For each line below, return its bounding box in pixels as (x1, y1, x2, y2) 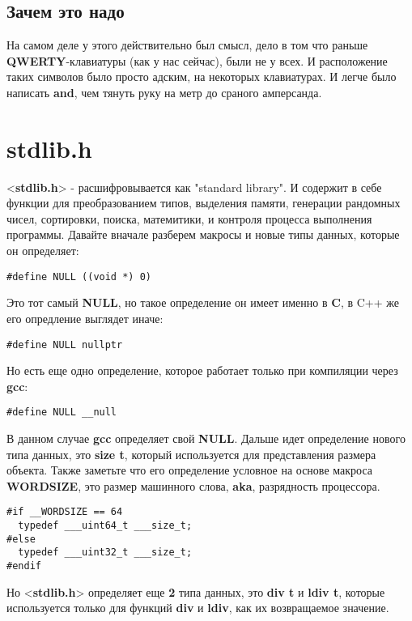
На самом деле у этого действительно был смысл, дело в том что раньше (6, 36, 368, 53)
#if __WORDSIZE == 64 (6, 506, 123, 518)
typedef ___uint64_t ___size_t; (18, 520, 193, 532)
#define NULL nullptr (6, 338, 123, 351)
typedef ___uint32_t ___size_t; (18, 547, 193, 559)
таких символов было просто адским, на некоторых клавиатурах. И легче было (6, 68, 397, 85)
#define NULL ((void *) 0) (6, 270, 151, 283)
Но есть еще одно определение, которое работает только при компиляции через (6, 362, 398, 379)
